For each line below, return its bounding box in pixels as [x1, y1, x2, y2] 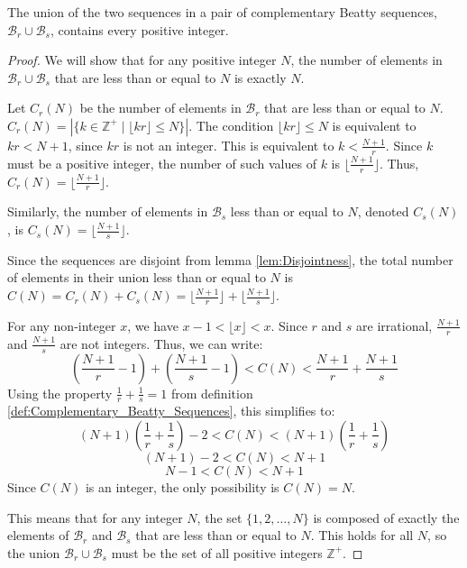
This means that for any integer [7, 508, 183, 527]
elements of [7, 526, 69, 545]
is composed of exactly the [313, 508, 460, 527]
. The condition [188, 115, 274, 134]
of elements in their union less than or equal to [7, 268, 266, 287]
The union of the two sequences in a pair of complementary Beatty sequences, [7, 3, 437, 21]
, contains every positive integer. [50, 20, 229, 39]
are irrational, [356, 316, 433, 334]
